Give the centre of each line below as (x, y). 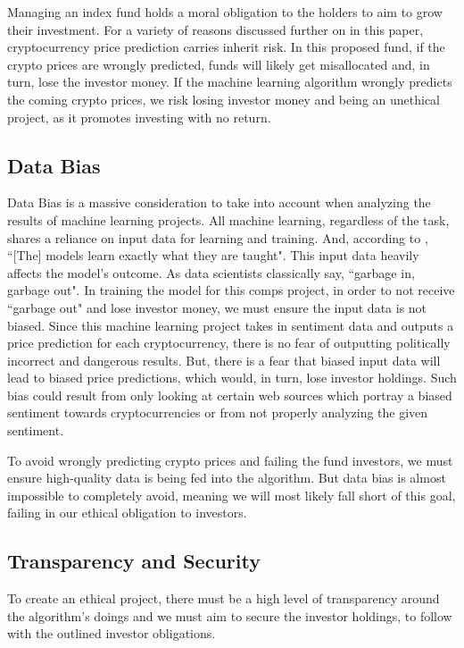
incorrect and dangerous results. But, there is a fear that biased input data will (224, 360)
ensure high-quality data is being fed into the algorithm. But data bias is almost (227, 478)
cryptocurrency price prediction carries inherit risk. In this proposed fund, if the (226, 47)
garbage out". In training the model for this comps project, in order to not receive (231, 290)
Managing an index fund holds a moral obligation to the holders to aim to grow (225, 12)
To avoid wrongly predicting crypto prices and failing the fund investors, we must (230, 460)
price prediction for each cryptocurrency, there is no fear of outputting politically (229, 343)
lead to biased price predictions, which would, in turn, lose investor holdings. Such (232, 378)
